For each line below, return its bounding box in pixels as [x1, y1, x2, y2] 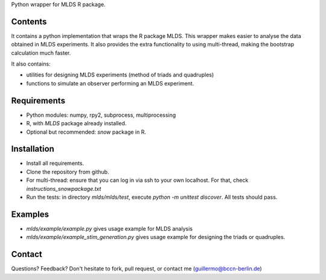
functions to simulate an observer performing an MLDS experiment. [26, 79, 194, 87]
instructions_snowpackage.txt [26, 185, 101, 192]
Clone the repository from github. [26, 168, 109, 175]
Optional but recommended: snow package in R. [26, 128, 146, 135]
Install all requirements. [26, 160, 85, 167]
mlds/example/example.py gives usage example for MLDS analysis [26, 225, 193, 232]
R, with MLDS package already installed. [26, 120, 127, 127]
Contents [11, 16, 47, 26]
